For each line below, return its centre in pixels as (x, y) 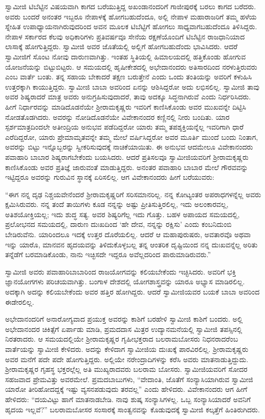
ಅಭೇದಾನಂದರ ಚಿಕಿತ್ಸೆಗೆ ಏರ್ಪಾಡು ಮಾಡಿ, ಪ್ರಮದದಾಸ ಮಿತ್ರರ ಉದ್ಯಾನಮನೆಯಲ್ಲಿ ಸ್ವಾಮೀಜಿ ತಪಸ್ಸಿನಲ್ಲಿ (124, 329)
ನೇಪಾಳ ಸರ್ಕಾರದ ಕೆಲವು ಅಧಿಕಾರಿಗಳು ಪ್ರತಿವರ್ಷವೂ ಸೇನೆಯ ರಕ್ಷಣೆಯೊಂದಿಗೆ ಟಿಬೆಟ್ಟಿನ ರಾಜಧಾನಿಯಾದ (125, 36)
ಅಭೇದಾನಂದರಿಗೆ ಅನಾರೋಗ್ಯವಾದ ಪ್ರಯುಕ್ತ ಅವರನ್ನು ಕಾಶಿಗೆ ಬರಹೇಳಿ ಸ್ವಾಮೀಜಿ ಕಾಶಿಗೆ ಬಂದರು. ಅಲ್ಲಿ (124, 319)
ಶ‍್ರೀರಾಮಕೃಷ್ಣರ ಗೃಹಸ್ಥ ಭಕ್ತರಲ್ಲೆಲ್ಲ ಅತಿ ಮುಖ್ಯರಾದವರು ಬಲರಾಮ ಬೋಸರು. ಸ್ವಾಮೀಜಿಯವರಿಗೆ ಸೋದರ (126, 369)
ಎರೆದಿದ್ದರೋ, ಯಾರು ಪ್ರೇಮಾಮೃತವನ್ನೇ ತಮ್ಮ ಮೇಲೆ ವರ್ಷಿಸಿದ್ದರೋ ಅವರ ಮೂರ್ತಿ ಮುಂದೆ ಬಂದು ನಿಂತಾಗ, (132, 137)
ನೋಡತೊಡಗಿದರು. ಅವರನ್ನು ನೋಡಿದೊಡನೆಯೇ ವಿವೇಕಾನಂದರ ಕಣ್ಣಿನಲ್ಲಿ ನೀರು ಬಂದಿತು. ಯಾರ (117, 117)
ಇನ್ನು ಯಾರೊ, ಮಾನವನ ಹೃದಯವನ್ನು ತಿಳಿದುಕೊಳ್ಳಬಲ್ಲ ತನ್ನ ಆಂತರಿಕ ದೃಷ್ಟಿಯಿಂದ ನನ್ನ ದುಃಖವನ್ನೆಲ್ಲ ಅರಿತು (131, 244)
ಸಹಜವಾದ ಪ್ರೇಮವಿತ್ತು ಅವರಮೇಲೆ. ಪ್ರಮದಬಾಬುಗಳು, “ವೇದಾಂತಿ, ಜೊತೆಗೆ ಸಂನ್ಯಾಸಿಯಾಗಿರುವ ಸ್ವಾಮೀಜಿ (129, 379)
